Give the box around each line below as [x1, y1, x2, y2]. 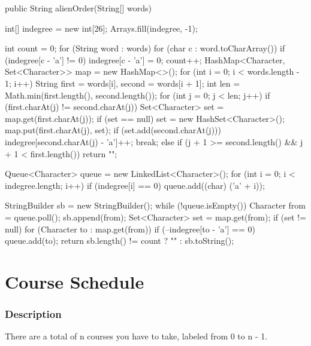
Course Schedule [5, 269, 144, 293]
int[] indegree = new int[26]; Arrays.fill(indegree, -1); [5, 22, 198, 34]
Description [5, 306, 62, 321]
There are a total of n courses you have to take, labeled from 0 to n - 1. [5, 330, 268, 342]
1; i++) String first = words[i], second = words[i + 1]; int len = [5, 76, 240, 89]
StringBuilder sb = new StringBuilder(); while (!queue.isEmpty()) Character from [5, 199, 306, 212]
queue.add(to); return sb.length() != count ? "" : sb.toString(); [5, 234, 234, 247]
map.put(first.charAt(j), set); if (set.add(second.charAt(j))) [5, 124, 221, 136]
